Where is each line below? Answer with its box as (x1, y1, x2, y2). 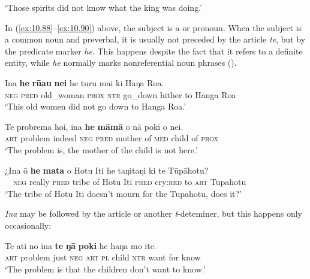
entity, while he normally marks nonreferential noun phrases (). (5, 56, 237, 69)
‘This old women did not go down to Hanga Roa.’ (5, 100, 186, 113)
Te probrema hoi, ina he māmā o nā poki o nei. (5, 120, 183, 132)
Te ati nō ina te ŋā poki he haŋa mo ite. (5, 239, 156, 251)
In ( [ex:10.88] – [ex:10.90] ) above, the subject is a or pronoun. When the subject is (5, 21, 302, 34)
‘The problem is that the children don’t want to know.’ (5, 262, 206, 275)
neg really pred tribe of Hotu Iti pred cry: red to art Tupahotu (13, 175, 246, 188)
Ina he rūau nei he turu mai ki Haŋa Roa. (5, 76, 164, 89)
